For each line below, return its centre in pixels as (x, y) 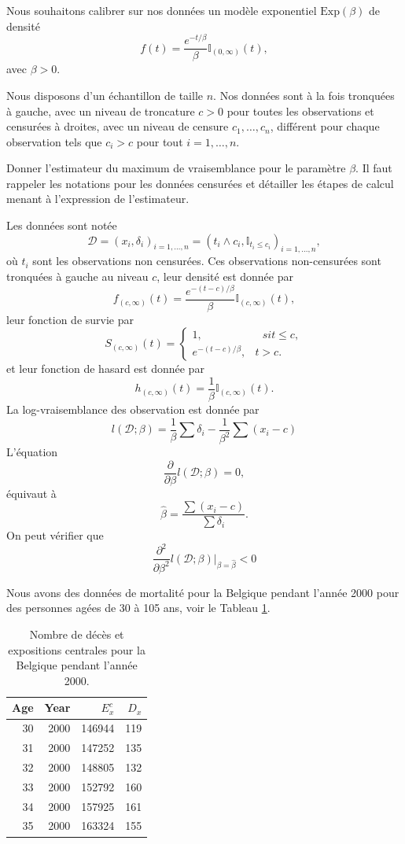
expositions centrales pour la (77, 649)
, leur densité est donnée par (225, 276)
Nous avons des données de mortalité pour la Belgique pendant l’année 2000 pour (203, 592)
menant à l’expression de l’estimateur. (98, 199)
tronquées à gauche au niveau (77, 276)
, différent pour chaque (325, 126)
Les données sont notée (62, 225)
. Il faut (374, 168)
